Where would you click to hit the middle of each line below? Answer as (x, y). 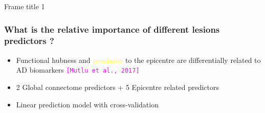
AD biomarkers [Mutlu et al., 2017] (78, 70)
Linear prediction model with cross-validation (87, 104)
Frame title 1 (25, 6)
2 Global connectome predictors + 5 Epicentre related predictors (117, 87)
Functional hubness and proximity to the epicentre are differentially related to (138, 60)
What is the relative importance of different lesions (112, 29)
